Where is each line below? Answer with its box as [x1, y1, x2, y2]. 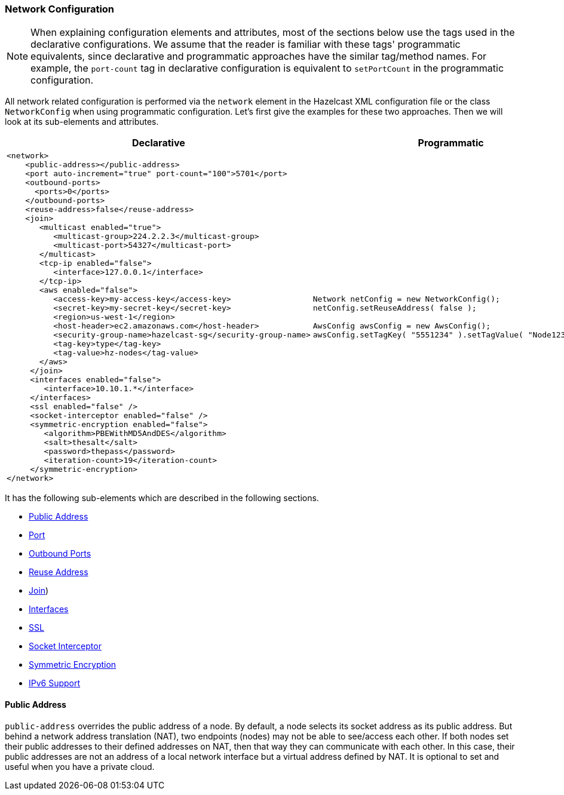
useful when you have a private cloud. [5, 761, 155, 772]
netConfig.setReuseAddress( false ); [312, 303, 477, 313]
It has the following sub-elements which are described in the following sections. [5, 493, 319, 504]
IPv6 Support [29, 678, 81, 689]
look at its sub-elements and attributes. [5, 116, 159, 127]
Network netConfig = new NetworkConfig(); [312, 294, 500, 304]
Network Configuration [5, 3, 115, 15]
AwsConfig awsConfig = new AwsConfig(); [312, 321, 491, 331]
